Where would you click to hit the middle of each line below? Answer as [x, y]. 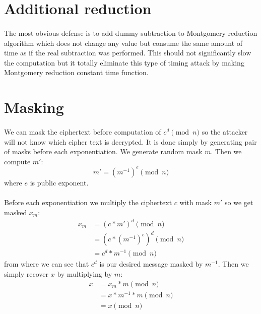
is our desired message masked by [151, 264]
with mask [196, 202]
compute [17, 161]
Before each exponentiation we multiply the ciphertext [88, 202]
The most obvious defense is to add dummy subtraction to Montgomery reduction [131, 33]
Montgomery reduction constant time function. [76, 72]
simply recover [26, 273]
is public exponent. [59, 182]
